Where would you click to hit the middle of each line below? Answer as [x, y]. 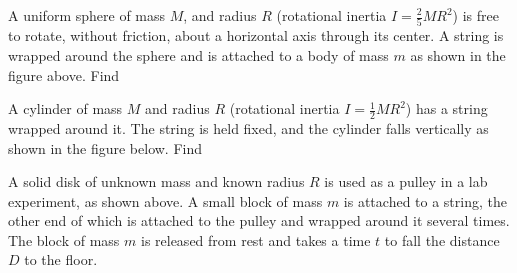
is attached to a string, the [425, 200]
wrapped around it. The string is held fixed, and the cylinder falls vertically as [248, 127]
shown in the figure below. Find [105, 147]
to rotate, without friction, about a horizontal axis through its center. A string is [256, 35]
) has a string [446, 108]
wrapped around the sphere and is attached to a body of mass [198, 54]
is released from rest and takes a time [255, 239]
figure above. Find [64, 74]
